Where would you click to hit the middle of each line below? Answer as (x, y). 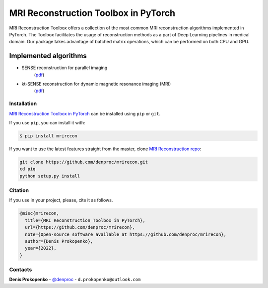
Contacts (21, 270)
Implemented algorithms (48, 56)
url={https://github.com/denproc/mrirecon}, (80, 227)
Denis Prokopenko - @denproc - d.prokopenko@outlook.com (75, 280)
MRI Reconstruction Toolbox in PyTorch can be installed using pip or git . (85, 113)
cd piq (28, 169)
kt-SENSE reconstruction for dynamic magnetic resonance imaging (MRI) (96, 84)
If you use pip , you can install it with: (47, 122)
